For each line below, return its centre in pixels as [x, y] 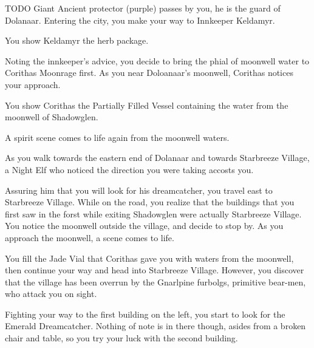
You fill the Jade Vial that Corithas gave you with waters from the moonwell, [149, 258]
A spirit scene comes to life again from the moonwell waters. [117, 137]
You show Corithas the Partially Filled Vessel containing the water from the [147, 105]
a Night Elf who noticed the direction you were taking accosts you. [129, 169]
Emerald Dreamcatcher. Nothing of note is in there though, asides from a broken [155, 326]
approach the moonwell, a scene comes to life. [90, 237]
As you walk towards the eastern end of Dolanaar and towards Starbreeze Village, [157, 158]
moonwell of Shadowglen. [52, 117]
